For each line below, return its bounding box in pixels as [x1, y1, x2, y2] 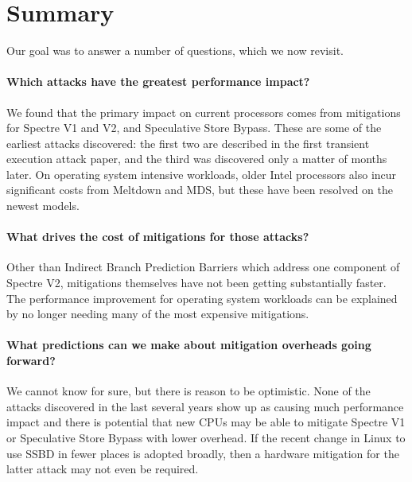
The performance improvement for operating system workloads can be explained [6, 290, 398, 306]
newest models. [6, 197, 80, 214]
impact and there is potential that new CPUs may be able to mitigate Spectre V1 [6, 414, 406, 430]
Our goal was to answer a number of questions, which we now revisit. [6, 42, 344, 59]
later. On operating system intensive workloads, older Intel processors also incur [6, 165, 397, 182]
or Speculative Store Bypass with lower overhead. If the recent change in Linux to [6, 430, 406, 446]
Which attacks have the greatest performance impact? [6, 73, 310, 90]
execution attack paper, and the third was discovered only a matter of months [6, 150, 387, 167]
